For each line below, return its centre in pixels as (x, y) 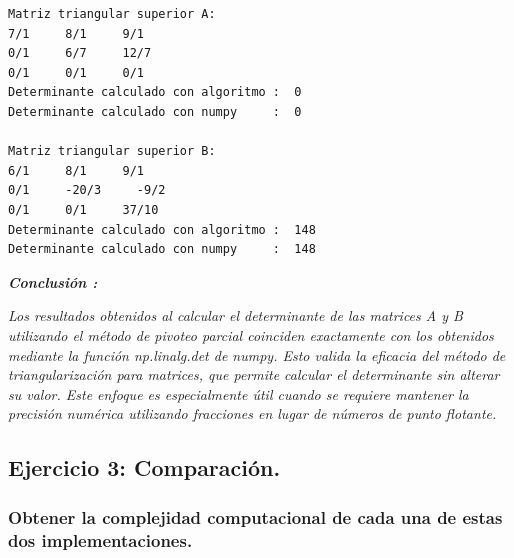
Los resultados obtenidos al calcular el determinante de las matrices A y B (235, 315)
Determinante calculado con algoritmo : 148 (162, 229)
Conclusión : (53, 281)
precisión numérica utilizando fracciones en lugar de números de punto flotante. (252, 413)
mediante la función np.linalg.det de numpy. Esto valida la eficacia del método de (257, 354)
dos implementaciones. (100, 539)
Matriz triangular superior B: (112, 151)
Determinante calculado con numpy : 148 (162, 249)
